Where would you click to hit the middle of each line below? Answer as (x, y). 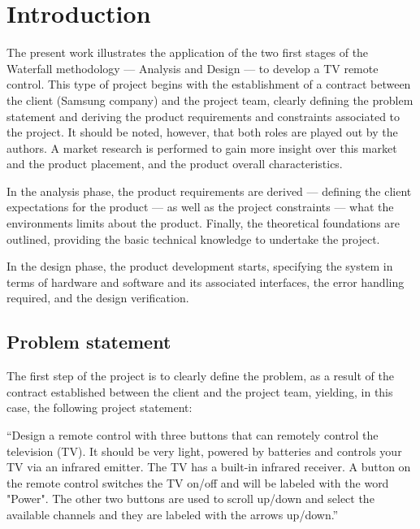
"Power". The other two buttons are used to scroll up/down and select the (191, 499)
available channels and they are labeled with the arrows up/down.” (173, 514)
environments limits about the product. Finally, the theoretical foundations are (204, 223)
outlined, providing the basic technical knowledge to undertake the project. (193, 238)
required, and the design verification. (98, 298)
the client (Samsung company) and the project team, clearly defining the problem (210, 100)
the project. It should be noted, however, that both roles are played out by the (202, 132)
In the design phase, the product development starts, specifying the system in (200, 266)
